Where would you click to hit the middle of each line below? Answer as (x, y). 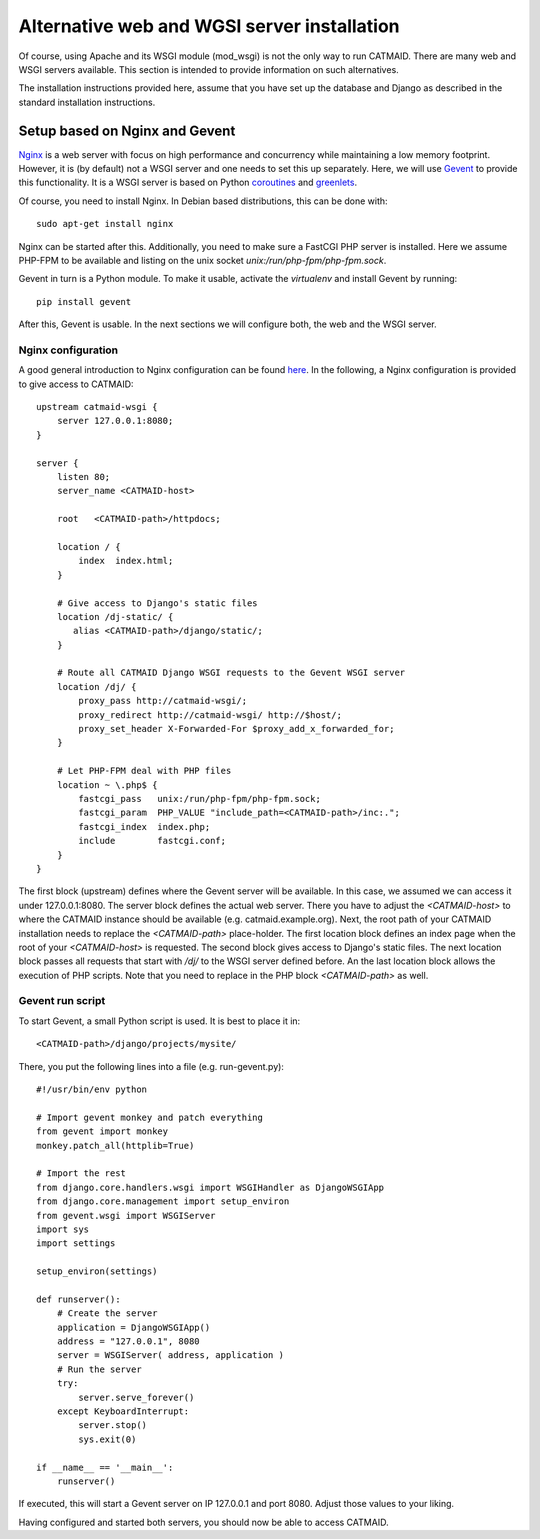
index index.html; (126, 561)
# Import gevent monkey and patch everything (150, 1117)
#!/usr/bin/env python (92, 1089)
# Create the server (107, 1313)
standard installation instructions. (87, 102)
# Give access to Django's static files (157, 603)
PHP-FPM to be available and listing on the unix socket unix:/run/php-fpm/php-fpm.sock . (202, 260)
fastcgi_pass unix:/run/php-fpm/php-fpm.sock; (200, 798)
